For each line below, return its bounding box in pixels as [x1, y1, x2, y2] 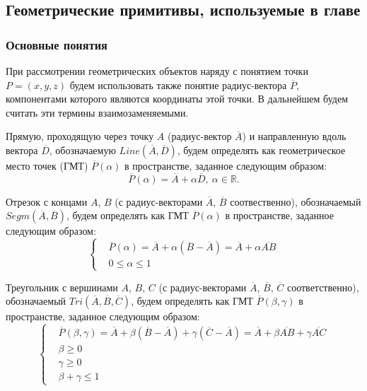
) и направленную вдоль [242, 129, 346, 144]
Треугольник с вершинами [6, 279, 118, 294]
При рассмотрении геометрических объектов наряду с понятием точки [6, 64, 308, 78]
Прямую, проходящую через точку [6, 129, 154, 144]
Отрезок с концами [6, 194, 88, 209]
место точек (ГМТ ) [6, 158, 88, 173]
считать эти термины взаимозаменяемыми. [6, 105, 189, 119]
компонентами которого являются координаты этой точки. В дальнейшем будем [6, 91, 349, 106]
